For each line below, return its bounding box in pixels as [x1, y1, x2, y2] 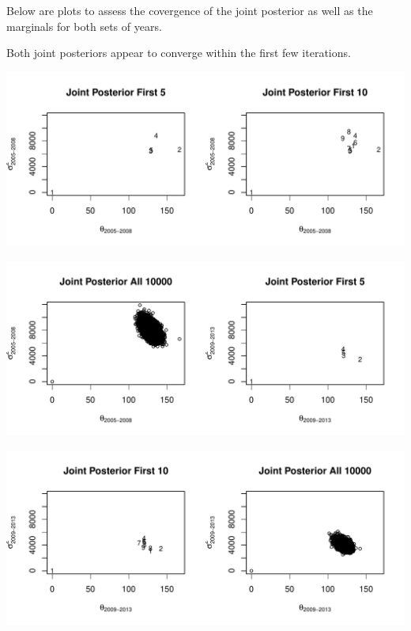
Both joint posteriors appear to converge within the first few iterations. [6, 44, 351, 61]
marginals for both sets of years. [6, 17, 162, 34]
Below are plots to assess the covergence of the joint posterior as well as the [6, 2, 373, 18]
